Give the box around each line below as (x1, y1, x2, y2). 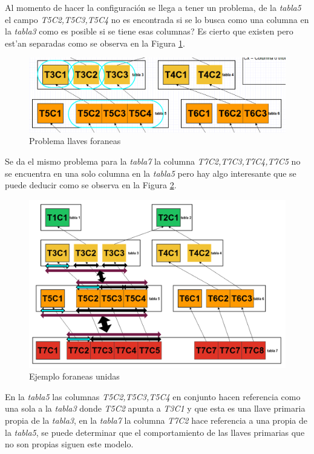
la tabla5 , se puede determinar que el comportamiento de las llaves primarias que (5, 426, 305, 438)
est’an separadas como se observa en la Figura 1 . (5, 36, 185, 49)
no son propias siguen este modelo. (5, 438, 134, 450)
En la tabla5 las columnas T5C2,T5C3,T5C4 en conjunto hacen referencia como (5, 390, 301, 403)
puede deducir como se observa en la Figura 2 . (5, 179, 177, 191)
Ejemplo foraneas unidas (29, 370, 120, 383)
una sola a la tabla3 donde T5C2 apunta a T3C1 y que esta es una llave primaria (5, 402, 306, 415)
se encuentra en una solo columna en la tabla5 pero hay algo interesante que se (5, 166, 296, 179)
